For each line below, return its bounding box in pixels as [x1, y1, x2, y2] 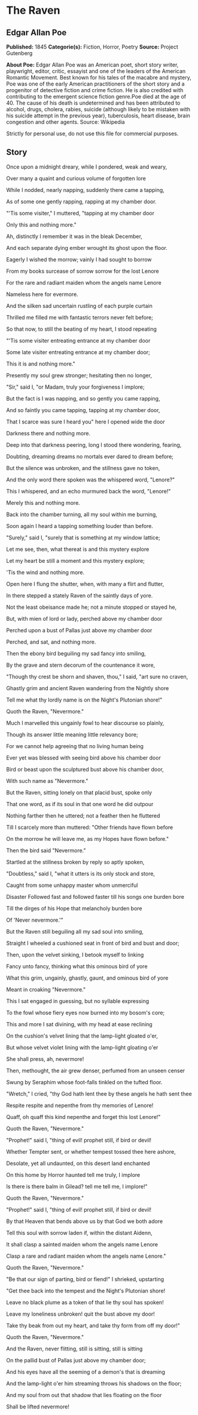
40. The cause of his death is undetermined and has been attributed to [6, 99, 181, 106]
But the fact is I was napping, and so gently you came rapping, [6, 395, 160, 402]
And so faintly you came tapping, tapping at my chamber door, [6, 406, 160, 413]
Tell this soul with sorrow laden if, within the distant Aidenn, [6, 1229, 153, 1236]
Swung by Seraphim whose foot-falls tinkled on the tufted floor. [6, 1078, 163, 1085]
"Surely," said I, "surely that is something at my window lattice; [6, 533, 160, 541]
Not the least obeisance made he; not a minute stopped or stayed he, [6, 603, 177, 611]
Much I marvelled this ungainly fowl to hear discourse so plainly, [6, 719, 165, 727]
